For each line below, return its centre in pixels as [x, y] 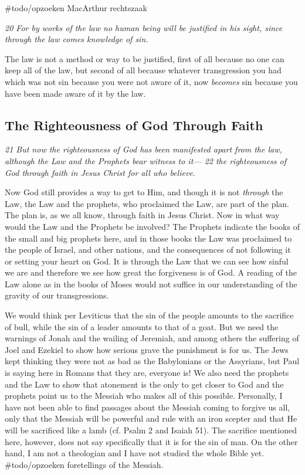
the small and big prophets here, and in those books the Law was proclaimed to [148, 238]
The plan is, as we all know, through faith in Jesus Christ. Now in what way [142, 215]
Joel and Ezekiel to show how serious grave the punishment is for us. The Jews [147, 349]
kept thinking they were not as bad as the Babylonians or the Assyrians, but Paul [152, 361]
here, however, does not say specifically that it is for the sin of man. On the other [151, 441]
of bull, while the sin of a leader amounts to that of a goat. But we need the [142, 326]
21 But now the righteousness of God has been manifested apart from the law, [143, 149]
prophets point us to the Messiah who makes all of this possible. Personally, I [144, 396]
